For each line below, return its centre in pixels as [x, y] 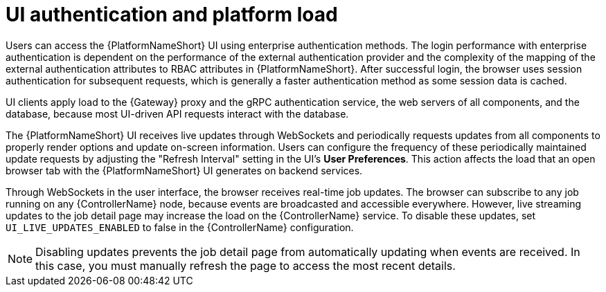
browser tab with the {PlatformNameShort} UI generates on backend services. [184, 170]
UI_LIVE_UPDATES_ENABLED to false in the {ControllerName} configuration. [180, 227]
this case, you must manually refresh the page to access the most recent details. [246, 265]
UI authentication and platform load [172, 15]
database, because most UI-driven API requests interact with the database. [177, 113]
